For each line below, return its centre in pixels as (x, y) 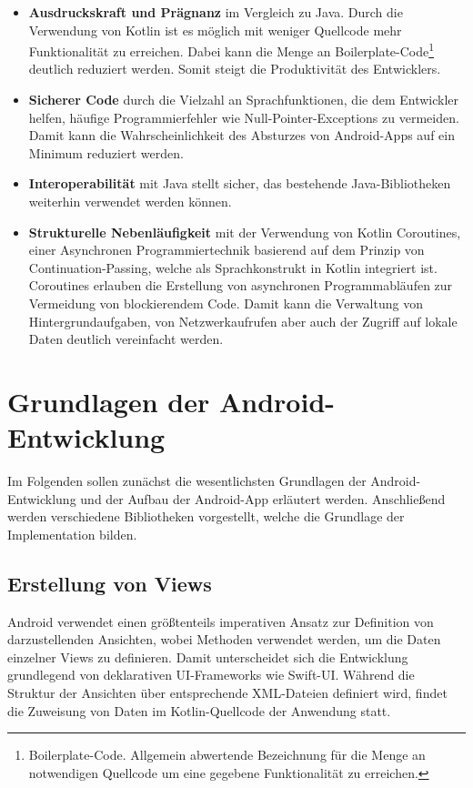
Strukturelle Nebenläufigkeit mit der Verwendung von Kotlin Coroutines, (245, 232)
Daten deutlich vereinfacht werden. (126, 339)
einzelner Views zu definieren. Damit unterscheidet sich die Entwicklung (208, 657)
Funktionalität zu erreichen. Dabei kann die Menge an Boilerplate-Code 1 (231, 50)
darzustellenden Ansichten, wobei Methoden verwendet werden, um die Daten (224, 639)
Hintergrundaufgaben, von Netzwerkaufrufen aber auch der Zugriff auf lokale (243, 321)
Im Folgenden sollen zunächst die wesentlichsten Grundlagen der (187, 481)
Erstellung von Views (110, 583)
